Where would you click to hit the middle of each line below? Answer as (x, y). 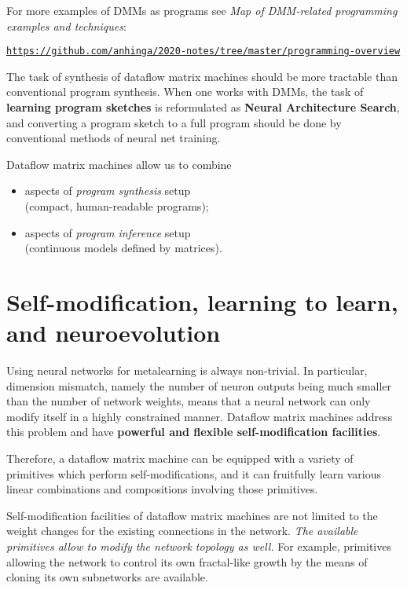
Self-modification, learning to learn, (202, 301)
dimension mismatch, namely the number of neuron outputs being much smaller (199, 385)
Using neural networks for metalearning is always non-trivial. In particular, (187, 370)
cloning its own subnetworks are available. (107, 577)
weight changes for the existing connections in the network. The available (182, 531)
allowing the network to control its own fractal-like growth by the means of (187, 561)
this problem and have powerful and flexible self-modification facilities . (194, 432)
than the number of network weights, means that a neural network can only (189, 401)
